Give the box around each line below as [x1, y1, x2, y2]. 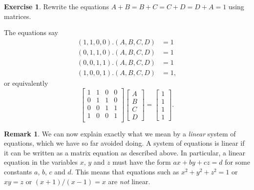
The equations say [4, 27, 58, 38]
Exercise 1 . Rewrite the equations [4, 1, 109, 11]
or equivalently [4, 77, 48, 88]
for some [225, 157, 250, 167]
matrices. [4, 11, 31, 21]
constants [4, 167, 32, 177]
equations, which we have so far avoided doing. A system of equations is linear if [4, 138, 245, 148]
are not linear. [108, 176, 150, 186]
